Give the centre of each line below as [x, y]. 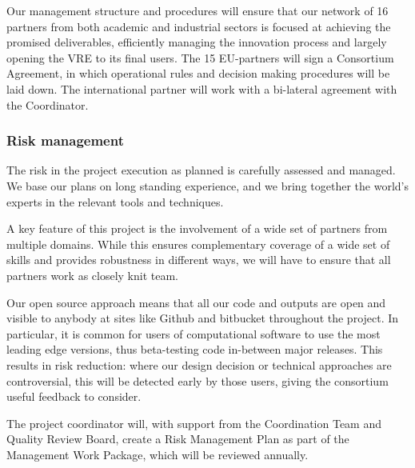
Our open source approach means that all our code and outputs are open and [196, 302]
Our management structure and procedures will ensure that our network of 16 [198, 10]
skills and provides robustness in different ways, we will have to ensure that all [199, 260]
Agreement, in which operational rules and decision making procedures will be [198, 73]
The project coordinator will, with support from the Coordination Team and [194, 423]
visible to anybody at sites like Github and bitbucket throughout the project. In [203, 318]
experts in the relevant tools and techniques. [115, 201]
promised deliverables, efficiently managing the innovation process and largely [197, 42]
